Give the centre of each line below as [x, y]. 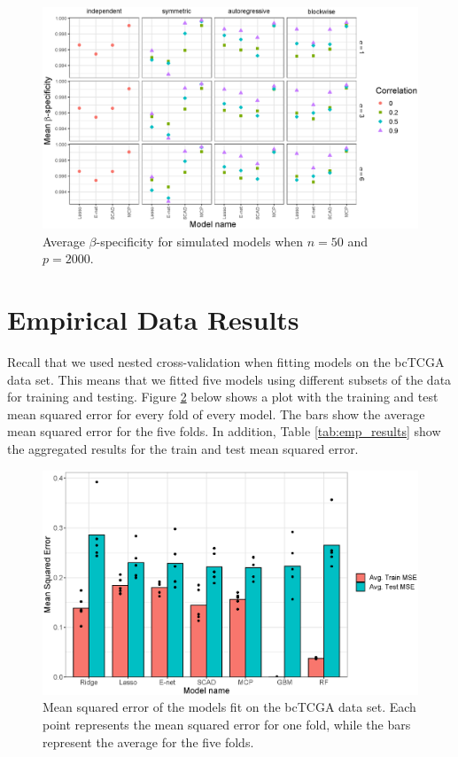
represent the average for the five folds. [148, 741]
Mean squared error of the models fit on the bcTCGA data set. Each [229, 707]
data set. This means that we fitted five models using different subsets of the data [229, 379]
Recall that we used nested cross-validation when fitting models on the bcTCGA [226, 362]
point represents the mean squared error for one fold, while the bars [227, 724]
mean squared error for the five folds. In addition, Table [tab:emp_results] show [224, 431]
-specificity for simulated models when [200, 241]
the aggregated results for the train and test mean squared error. [183, 448]
